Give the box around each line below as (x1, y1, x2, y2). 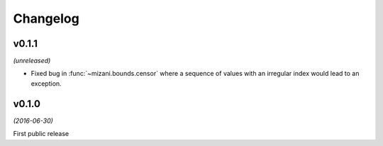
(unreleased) (13, 57, 51, 65)
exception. (30, 79, 62, 88)
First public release (13, 130, 70, 138)
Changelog (13, 11, 79, 26)
